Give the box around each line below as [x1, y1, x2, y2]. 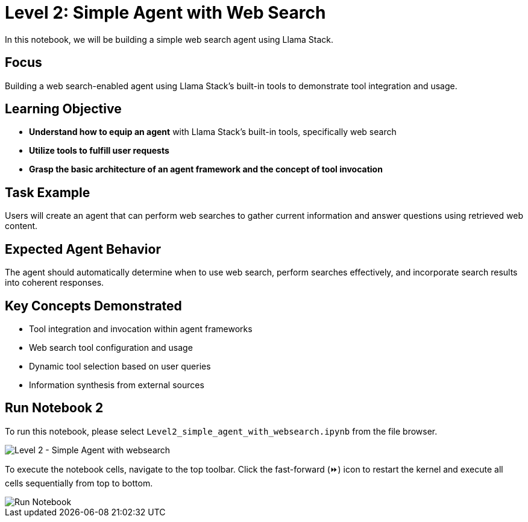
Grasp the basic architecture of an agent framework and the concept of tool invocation [29, 164, 383, 175]
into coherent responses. [5, 277, 104, 288]
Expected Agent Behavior [5, 241, 161, 257]
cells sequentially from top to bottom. [5, 477, 153, 488]
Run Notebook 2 [5, 400, 104, 416]
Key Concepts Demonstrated [5, 298, 182, 313]
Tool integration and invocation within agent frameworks [29, 323, 253, 334]
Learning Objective [5, 101, 122, 117]
